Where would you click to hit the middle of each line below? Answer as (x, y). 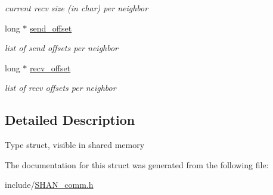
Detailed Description (70, 120)
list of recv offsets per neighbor (61, 88)
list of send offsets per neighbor (62, 48)
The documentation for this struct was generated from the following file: (137, 164)
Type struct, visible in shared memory (75, 145)
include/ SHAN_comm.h (49, 185)
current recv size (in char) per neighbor (77, 8)
